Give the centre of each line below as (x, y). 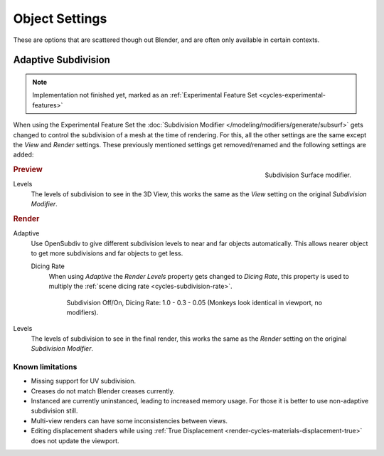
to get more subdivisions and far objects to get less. (107, 253)
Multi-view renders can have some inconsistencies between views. (129, 420)
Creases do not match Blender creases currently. (103, 391)
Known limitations (45, 366)
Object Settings (60, 18)
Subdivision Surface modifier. (308, 175)
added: (23, 155)
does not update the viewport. (75, 440)
